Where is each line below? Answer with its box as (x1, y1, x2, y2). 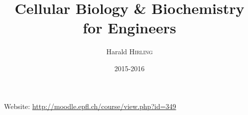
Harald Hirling (106, 46, 153, 57)
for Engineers (83, 17, 176, 38)
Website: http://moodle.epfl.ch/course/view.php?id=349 (4, 101, 176, 111)
